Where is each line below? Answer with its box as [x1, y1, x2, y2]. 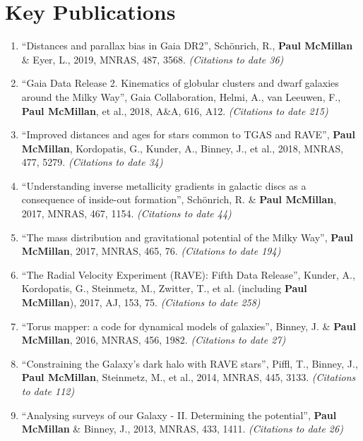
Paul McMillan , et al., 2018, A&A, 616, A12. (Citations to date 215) [21, 103, 328, 118]
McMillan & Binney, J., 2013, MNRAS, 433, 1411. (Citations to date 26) [21, 421, 343, 436]
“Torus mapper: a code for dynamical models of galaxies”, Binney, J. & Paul [21, 318, 356, 333]
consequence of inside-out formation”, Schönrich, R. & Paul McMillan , [21, 192, 337, 207]
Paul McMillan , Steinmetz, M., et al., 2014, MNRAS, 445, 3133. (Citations [21, 370, 356, 385]
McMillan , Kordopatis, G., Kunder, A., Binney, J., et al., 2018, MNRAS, [21, 140, 344, 155]
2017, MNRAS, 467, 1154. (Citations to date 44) [21, 206, 232, 221]
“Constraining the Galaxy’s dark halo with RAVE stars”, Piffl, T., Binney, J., [21, 356, 358, 370]
